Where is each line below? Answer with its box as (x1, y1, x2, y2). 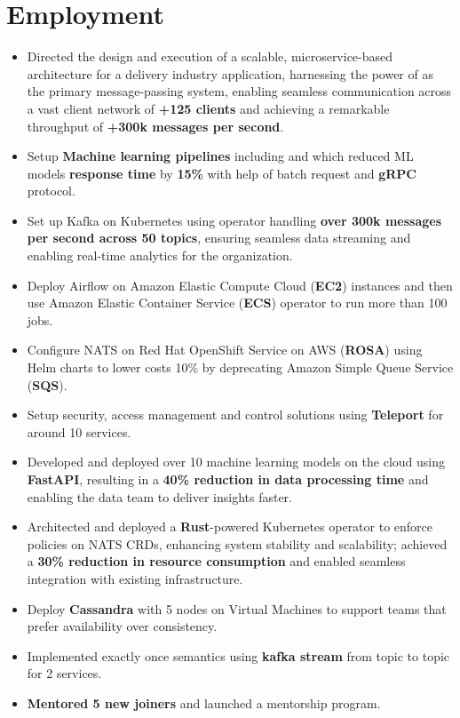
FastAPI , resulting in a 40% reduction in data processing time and (27, 470, 429, 488)
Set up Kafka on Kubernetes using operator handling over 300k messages (27, 211, 442, 229)
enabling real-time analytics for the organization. (27, 246, 293, 265)
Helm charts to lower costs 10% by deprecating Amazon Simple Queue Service (27, 358, 454, 377)
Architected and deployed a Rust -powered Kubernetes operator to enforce (27, 517, 433, 536)
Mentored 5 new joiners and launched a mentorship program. (27, 693, 381, 712)
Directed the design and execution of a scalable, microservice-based (27, 47, 393, 66)
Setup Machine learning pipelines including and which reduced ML (27, 147, 414, 165)
